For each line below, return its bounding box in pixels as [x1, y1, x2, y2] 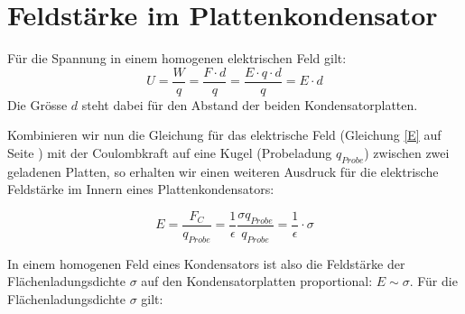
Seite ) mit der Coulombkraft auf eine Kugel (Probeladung [7, 143, 332, 162]
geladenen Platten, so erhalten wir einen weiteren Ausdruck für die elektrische [7, 162, 439, 180]
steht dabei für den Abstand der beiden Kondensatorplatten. [81, 95, 418, 114]
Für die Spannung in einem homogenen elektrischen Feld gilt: [7, 49, 347, 68]
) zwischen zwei [364, 143, 450, 162]
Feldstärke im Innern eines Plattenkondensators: [7, 180, 274, 199]
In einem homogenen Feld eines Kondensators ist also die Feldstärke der [7, 254, 405, 272]
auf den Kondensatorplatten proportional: [141, 272, 373, 291]
